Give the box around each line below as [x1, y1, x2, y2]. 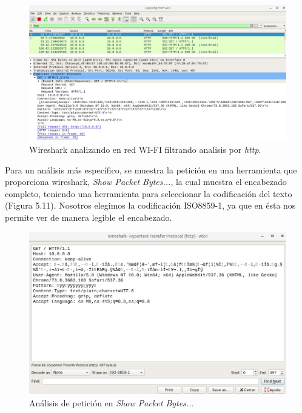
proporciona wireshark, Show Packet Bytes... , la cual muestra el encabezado [5, 175, 287, 188]
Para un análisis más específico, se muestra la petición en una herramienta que [5, 163, 297, 176]
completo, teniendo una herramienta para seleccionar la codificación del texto [5, 187, 292, 200]
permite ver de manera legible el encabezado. [5, 210, 172, 223]
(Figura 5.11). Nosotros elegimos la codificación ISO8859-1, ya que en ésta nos [5, 199, 296, 212]
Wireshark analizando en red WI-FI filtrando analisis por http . [29, 143, 261, 156]
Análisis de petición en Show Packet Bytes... [29, 397, 194, 409]
